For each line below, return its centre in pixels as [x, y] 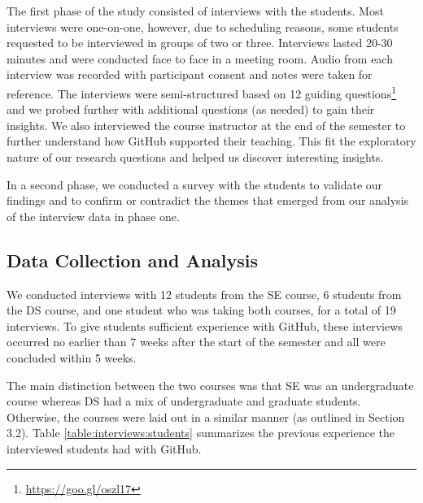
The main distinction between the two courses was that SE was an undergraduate [210, 385]
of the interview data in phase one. [93, 216]
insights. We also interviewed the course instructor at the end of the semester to [206, 125]
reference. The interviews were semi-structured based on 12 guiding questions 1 [201, 92]
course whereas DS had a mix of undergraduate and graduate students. [184, 401]
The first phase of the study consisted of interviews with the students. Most [195, 11]
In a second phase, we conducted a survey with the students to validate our [195, 184]
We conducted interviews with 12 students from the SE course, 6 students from [204, 294]
